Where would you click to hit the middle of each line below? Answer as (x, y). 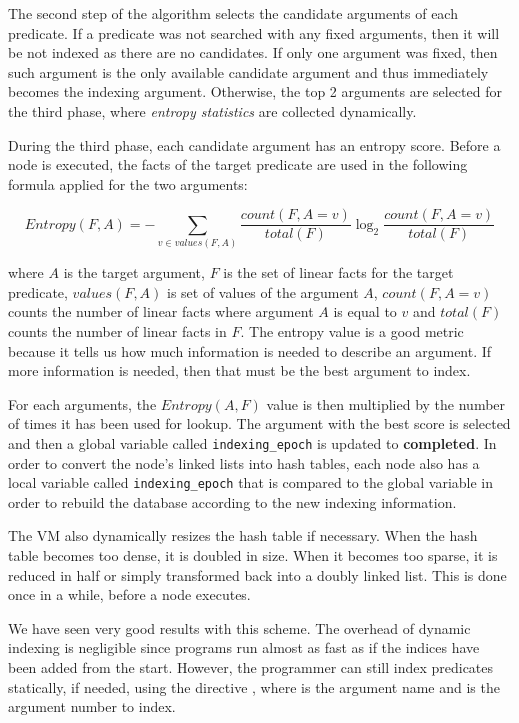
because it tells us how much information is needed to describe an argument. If (250, 350)
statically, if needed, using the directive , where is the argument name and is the (254, 686)
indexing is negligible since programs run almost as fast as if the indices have (244, 647)
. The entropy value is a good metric (352, 330)
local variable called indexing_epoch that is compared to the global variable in (251, 482)
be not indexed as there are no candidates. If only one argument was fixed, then (253, 52)
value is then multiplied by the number (386, 403)
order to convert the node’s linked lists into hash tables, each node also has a (244, 462)
